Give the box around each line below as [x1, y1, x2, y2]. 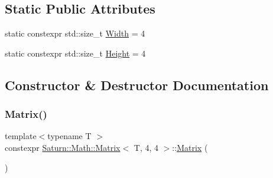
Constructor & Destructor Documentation [5, 75, 269, 94]
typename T [47, 130, 92, 142]
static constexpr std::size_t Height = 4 [5, 47, 146, 59]
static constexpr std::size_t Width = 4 [5, 27, 145, 39]
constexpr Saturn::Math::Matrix [5, 141, 121, 153]
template [5, 130, 37, 142]
